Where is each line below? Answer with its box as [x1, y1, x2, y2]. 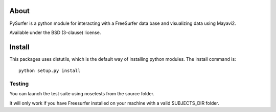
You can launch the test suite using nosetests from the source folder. [9, 91, 154, 97]
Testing [9, 80, 29, 87]
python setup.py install [18, 68, 81, 73]
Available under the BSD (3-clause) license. [9, 29, 101, 35]
